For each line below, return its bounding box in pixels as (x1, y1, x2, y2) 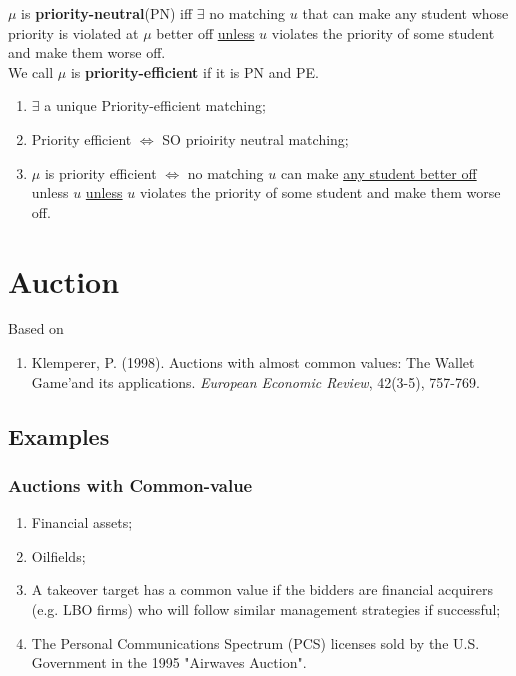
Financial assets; (31, 512, 133, 533)
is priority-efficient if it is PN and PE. (70, 61, 319, 82)
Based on (8, 318, 64, 339)
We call (8, 61, 54, 82)
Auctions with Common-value (8, 472, 253, 497)
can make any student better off (280, 162, 477, 183)
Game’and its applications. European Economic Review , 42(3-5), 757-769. (31, 371, 480, 392)
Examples (8, 420, 110, 451)
